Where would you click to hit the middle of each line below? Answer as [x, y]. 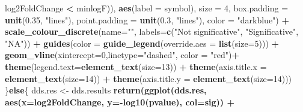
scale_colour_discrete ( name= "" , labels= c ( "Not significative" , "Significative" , [152, 31]
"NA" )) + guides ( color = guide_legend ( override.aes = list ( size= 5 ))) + [142, 43]
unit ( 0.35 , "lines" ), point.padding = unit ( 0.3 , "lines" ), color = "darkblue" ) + [147, 19]
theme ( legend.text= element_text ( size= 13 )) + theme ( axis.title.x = [136, 66]
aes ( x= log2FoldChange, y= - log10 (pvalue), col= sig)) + [120, 102]
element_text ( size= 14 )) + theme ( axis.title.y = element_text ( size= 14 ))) [148, 78]
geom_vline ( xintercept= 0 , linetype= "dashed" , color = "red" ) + [122, 55]
